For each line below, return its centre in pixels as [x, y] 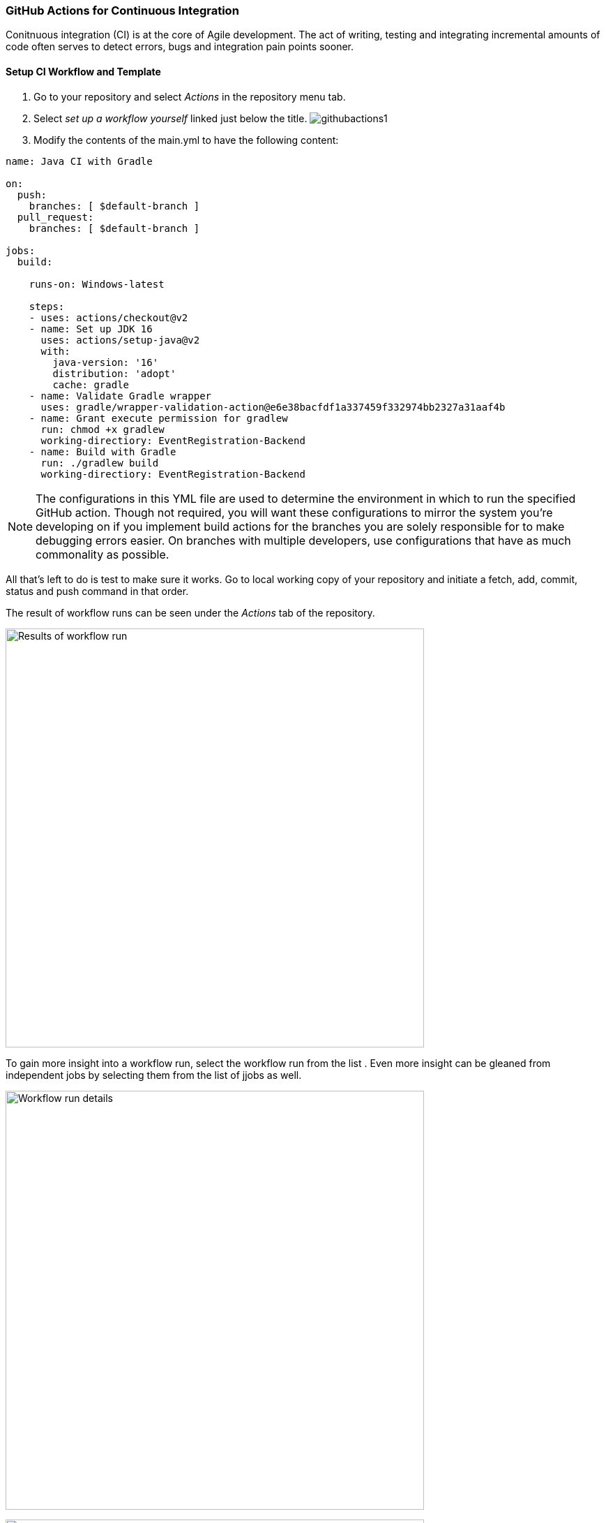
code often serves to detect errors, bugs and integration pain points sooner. [180, 47]
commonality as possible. [103, 554]
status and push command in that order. [97, 591]
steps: [47, 306]
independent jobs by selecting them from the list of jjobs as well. [154, 1075]
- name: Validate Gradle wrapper [120, 396]
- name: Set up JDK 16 [91, 329]
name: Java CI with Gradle [79, 161]
